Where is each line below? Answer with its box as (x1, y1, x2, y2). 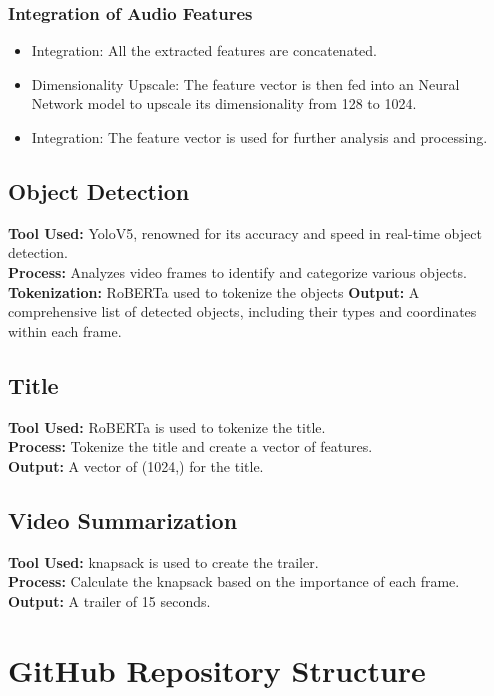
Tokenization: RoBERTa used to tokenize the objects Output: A (8, 281, 420, 302)
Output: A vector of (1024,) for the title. (8, 455, 264, 476)
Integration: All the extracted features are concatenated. (31, 40, 377, 61)
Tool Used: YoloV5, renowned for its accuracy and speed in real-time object (8, 222, 482, 243)
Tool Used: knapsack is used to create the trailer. (8, 551, 319, 572)
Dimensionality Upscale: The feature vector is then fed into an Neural (31, 73, 460, 94)
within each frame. (8, 320, 122, 341)
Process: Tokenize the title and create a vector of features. (8, 436, 373, 457)
